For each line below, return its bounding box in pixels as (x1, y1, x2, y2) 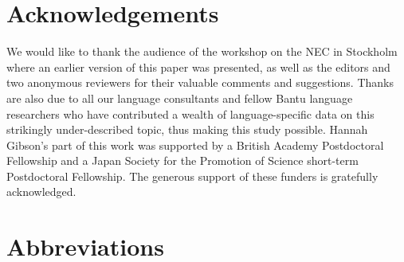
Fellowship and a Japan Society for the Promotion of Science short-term (6, 152, 359, 169)
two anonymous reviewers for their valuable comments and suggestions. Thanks (6, 74, 394, 91)
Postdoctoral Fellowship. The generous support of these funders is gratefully (6, 167, 379, 184)
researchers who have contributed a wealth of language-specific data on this (6, 105, 375, 122)
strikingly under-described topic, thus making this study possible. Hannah (6, 121, 368, 138)
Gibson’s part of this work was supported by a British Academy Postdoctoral (6, 136, 384, 153)
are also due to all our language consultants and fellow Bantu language (6, 89, 353, 106)
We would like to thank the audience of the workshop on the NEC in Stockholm (6, 43, 398, 60)
